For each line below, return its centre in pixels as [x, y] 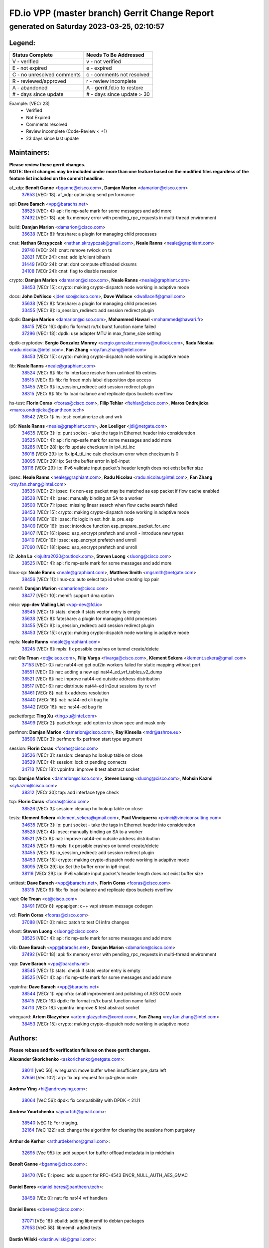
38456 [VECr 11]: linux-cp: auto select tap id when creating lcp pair [90, 580]
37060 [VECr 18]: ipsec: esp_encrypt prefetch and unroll [79, 547]
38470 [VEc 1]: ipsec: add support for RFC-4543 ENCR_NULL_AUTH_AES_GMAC [105, 1175]
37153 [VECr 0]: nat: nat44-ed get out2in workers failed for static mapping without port [111, 665]
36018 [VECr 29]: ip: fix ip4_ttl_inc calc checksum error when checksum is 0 [100, 454]
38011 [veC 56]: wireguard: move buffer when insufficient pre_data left [94, 1070]
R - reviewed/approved [39, 81]
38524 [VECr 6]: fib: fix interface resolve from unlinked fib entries [89, 373]
